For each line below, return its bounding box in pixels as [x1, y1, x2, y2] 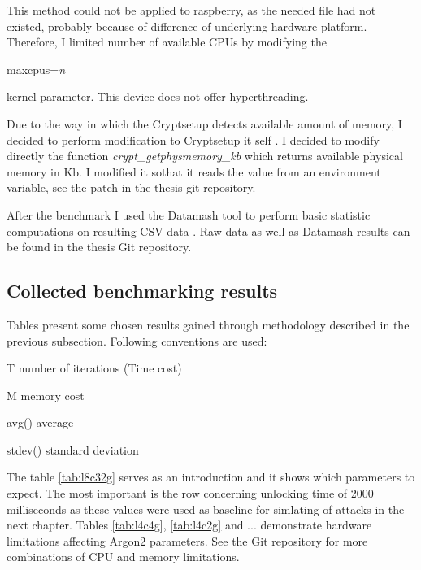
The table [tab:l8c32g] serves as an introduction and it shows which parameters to [7, 468, 415, 485]
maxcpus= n [7, 60, 66, 77]
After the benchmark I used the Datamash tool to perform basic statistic [7, 206, 371, 223]
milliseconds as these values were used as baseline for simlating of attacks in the [7, 500, 405, 517]
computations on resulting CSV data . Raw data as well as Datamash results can [7, 222, 410, 239]
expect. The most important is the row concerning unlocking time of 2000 [7, 485, 374, 502]
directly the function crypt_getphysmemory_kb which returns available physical [7, 147, 403, 164]
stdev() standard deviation [7, 441, 139, 458]
